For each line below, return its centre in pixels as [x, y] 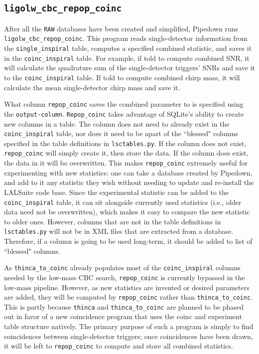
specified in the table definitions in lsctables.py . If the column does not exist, [125, 143]
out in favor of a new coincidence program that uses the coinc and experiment [123, 316]
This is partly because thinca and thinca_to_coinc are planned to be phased [124, 306]
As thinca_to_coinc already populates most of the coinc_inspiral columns [122, 267]
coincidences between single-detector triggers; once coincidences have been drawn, [129, 336]
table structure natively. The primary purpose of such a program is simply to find [129, 326]
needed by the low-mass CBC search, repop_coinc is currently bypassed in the [125, 277]
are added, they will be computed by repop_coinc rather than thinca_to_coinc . [128, 297]
